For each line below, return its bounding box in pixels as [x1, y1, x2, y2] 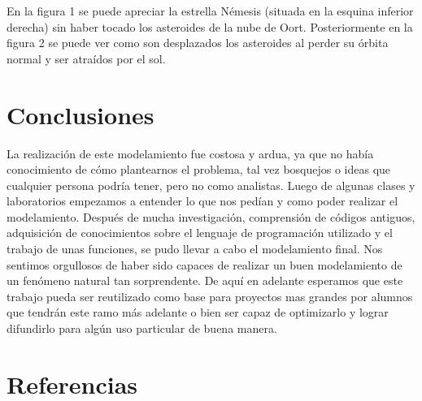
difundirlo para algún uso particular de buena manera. [7, 320, 277, 337]
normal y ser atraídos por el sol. [7, 50, 166, 67]
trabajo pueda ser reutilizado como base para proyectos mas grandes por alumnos [7, 287, 413, 304]
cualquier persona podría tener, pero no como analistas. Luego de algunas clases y [7, 176, 415, 193]
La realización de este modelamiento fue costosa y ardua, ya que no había [7, 144, 374, 162]
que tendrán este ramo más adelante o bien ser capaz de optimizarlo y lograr [7, 304, 389, 321]
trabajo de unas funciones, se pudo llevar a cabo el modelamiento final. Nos [7, 240, 383, 257]
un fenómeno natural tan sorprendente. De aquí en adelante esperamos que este [7, 272, 403, 289]
